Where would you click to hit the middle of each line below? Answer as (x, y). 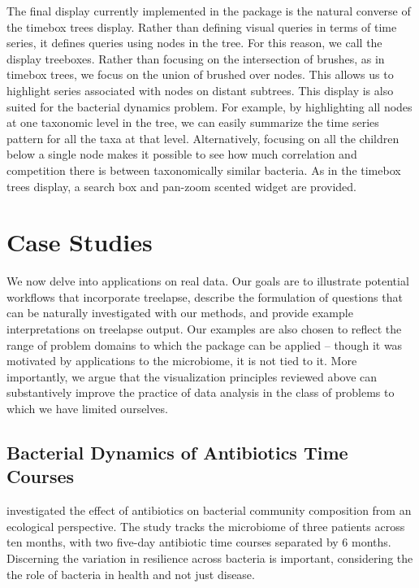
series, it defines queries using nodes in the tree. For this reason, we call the (194, 43)
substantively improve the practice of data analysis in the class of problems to (201, 392)
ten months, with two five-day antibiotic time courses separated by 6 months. (199, 542)
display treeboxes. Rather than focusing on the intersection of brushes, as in (196, 58)
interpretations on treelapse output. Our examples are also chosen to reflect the (204, 329)
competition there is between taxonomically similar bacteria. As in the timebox (204, 170)
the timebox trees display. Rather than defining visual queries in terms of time (202, 26)
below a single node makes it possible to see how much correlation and (182, 154)
